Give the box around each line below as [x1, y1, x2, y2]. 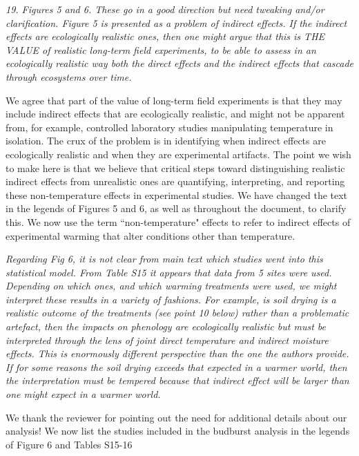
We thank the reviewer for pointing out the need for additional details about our [6, 410, 347, 424]
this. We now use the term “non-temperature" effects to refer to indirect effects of [6, 214, 351, 229]
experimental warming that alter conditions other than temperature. [6, 228, 295, 243]
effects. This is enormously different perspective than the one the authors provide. [6, 346, 349, 361]
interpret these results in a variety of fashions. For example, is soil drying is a [6, 292, 336, 306]
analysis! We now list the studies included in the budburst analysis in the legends [6, 424, 350, 438]
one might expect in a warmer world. [6, 387, 161, 401]
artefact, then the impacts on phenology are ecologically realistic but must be [6, 319, 326, 334]
